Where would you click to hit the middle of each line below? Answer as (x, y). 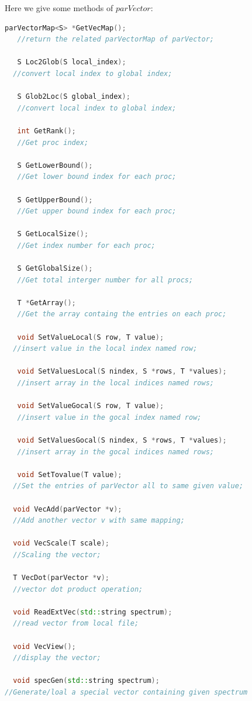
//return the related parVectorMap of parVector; (115, 39)
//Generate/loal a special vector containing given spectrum (126, 693)
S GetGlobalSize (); (55, 269)
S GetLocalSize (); (53, 234)
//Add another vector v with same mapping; (99, 521)
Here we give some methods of (59, 8)
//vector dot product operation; (78, 589)
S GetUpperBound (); (55, 200)
